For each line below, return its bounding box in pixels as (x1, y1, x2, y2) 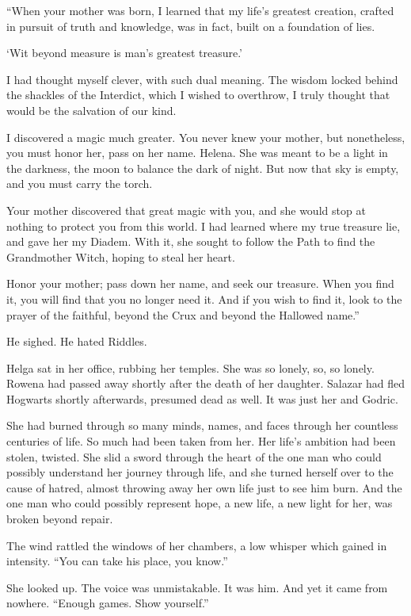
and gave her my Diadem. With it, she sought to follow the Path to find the (6, 233, 375, 250)
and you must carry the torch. (6, 175, 153, 192)
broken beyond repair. (6, 511, 113, 527)
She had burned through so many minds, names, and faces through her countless (6, 417, 398, 434)
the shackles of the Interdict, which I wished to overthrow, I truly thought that (6, 86, 390, 103)
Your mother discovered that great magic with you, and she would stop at (6, 201, 366, 218)
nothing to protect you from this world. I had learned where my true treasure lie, (6, 217, 401, 234)
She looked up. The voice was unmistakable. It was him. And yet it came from (6, 579, 388, 595)
